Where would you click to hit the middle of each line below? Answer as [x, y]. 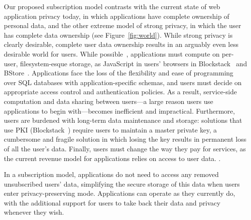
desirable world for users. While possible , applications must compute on [112, 53]
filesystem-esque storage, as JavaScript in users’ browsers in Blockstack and [133, 63]
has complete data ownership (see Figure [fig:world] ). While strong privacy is [118, 35]
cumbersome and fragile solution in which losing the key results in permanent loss [125, 139]
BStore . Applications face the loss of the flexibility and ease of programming [119, 73]
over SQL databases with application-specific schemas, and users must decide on [123, 82]
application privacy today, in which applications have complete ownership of [117, 16]
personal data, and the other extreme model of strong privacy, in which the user [123, 25]
